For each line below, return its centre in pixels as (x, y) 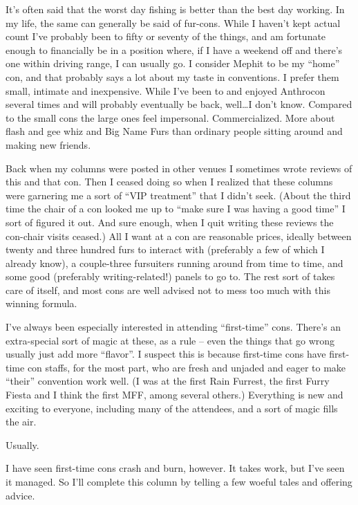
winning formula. (41, 303)
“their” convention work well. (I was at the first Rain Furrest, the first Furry (168, 381)
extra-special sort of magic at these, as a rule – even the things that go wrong (170, 340)
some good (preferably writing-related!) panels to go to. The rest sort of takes (170, 276)
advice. (20, 495)
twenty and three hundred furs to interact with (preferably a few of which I (165, 249)
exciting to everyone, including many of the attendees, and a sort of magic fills (172, 408)
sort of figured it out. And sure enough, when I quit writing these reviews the (170, 222)
